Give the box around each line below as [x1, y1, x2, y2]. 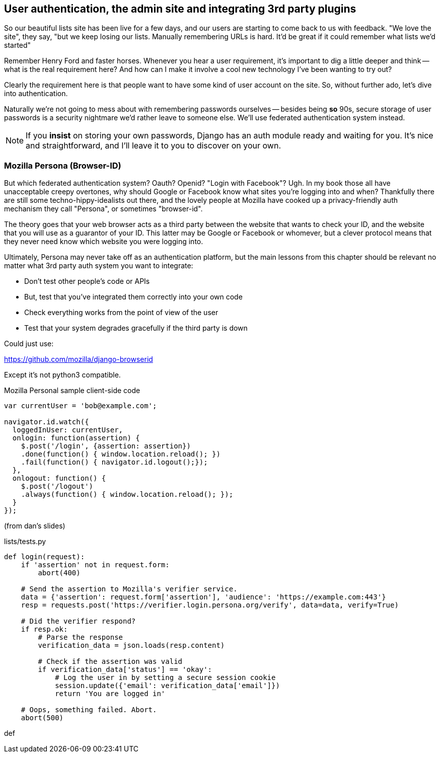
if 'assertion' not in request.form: [21, 561, 170, 569]
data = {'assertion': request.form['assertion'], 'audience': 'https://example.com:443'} [21, 593, 386, 601]
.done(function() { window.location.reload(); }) [21, 450, 221, 459]
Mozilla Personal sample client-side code [4, 386, 140, 395]
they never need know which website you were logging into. [4, 237, 203, 246]
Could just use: [4, 339, 54, 348]
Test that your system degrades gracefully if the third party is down [24, 324, 248, 333]
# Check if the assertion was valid [38, 657, 183, 666]
